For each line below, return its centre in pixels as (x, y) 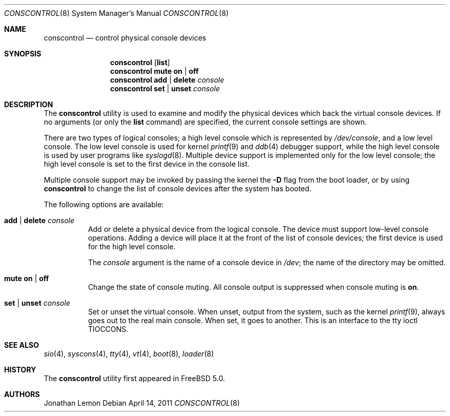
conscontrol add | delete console (167, 80)
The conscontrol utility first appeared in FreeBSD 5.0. (134, 378)
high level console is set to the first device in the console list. (147, 164)
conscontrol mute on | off (154, 71)
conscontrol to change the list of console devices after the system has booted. (178, 189)
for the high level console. (132, 246)
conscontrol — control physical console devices (125, 38)
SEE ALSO (22, 345)
